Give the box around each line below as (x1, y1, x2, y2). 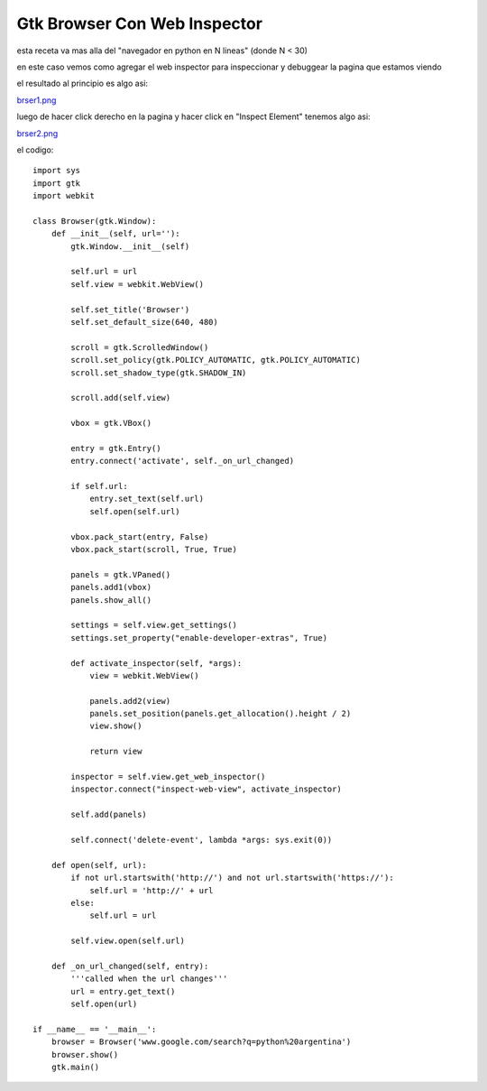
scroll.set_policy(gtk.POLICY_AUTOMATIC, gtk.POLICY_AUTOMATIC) (70, 355, 361, 365)
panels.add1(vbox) (70, 582, 152, 593)
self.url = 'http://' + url (89, 885, 214, 895)
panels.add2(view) (89, 696, 171, 706)
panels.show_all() (70, 595, 152, 605)
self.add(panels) (70, 809, 148, 820)
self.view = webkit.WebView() (70, 279, 205, 289)
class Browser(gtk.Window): (32, 216, 157, 226)
